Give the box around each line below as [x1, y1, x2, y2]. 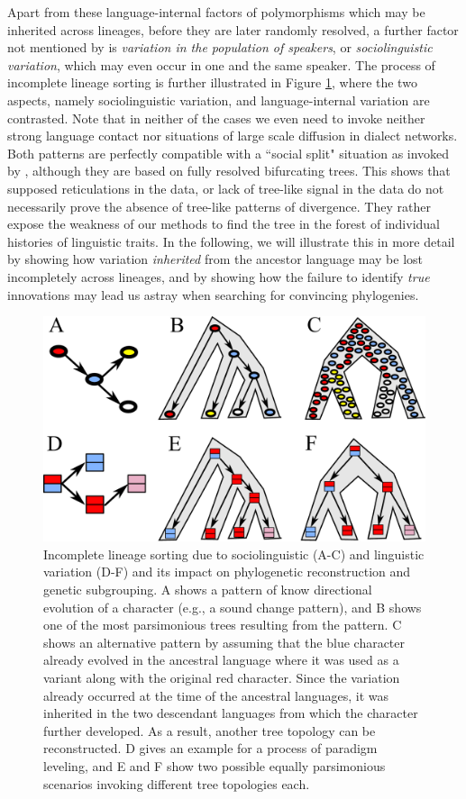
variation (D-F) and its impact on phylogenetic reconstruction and [43, 562, 411, 581]
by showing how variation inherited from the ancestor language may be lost [7, 250, 423, 268]
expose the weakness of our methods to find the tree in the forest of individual [7, 214, 441, 233]
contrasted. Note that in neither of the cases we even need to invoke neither [7, 108, 425, 127]
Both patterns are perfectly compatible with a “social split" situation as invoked [7, 143, 450, 162]
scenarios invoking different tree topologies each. [43, 774, 310, 793]
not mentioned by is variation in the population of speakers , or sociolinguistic [7, 38, 433, 57]
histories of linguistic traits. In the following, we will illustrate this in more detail [7, 232, 455, 250]
